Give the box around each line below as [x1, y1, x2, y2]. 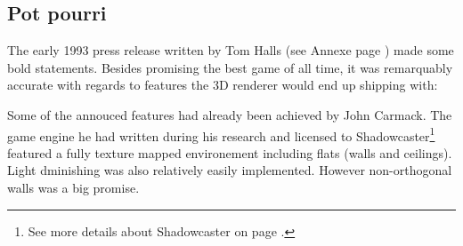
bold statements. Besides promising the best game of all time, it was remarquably [7, 58, 453, 76]
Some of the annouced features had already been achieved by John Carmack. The [7, 105, 452, 123]
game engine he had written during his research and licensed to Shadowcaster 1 [7, 123, 435, 145]
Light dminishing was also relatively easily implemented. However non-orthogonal [7, 161, 452, 179]
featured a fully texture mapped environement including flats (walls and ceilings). [7, 143, 452, 162]
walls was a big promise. [7, 179, 140, 197]
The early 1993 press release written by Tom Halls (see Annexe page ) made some [7, 41, 454, 60]
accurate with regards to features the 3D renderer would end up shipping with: [7, 75, 438, 94]
